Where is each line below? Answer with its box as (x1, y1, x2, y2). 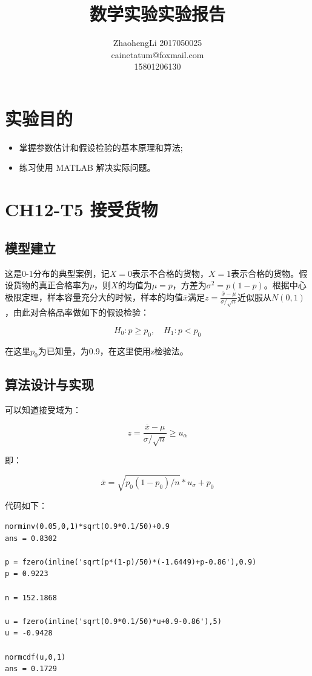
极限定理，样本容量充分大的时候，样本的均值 (5, 290, 183, 303)
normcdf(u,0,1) (5, 652, 66, 661)
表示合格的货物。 (231, 267, 299, 279)
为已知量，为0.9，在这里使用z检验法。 (38, 344, 188, 357)
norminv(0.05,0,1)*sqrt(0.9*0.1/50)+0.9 (5, 522, 170, 531)
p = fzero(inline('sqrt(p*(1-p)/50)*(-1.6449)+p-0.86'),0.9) (5, 557, 257, 566)
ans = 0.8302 (5, 534, 57, 543)
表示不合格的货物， (131, 267, 208, 279)
